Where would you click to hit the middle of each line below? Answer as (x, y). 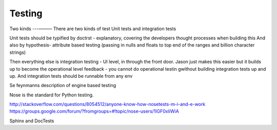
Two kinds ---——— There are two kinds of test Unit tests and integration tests (93, 29)
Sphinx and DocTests (32, 121)
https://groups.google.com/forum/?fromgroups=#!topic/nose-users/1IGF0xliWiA (94, 111)
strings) (18, 52)
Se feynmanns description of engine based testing (63, 85)
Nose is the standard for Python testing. (52, 95)
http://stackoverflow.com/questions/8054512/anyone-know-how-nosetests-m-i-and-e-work (107, 104)
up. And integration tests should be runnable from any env (71, 76)
